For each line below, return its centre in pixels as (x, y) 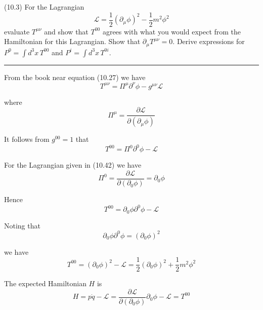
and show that (66, 31)
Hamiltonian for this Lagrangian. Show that (72, 41)
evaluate (17, 31)
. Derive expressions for (209, 41)
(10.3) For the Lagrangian (44, 7)
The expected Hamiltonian (45, 283)
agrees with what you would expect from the (172, 31)
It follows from (27, 139)
